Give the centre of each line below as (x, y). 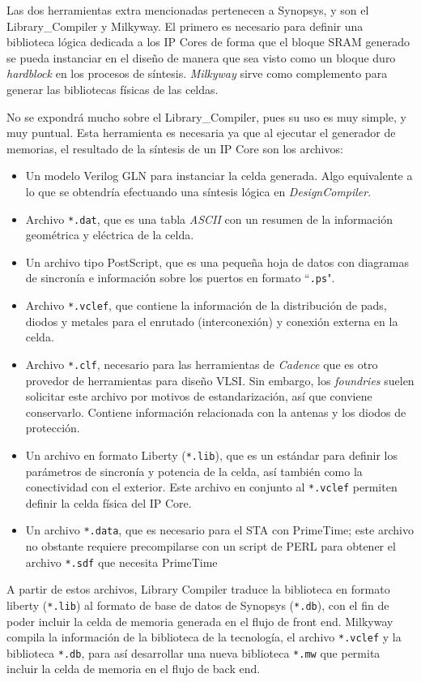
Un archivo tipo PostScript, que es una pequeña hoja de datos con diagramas (217, 262)
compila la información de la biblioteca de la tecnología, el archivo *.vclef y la (204, 637)
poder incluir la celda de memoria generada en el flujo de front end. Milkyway (200, 621)
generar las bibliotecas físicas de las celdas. (113, 89)
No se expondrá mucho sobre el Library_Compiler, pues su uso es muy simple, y (207, 116)
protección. (53, 428)
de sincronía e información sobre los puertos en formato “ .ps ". (180, 278)
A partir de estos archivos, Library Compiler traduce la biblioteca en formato (198, 589)
